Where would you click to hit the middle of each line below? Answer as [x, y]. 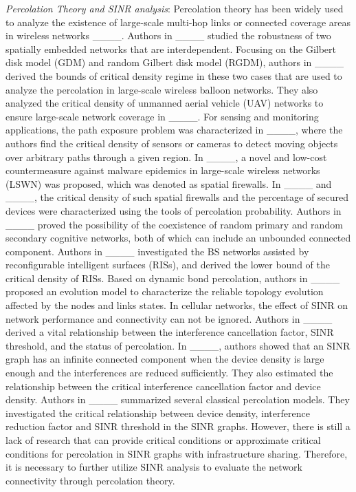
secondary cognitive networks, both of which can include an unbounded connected [178, 238]
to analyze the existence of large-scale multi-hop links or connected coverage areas [178, 22]
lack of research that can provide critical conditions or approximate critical [163, 440]
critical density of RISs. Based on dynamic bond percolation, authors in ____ [173, 278]
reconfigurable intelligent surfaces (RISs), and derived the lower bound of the [168, 265]
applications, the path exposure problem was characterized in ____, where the [174, 130]
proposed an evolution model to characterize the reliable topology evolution [165, 291]
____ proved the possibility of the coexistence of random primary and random [174, 224]
